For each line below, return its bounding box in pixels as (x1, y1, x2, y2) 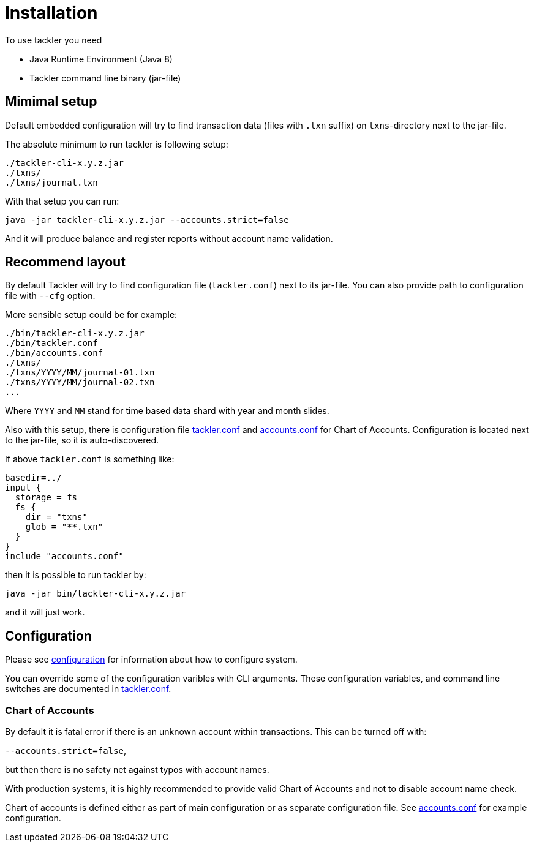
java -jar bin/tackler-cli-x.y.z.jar (5, 589, 186, 599)
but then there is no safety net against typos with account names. (5, 764, 269, 775)
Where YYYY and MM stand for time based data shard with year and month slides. (5, 405, 329, 416)
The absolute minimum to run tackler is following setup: (5, 138, 228, 149)
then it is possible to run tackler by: (5, 570, 146, 581)
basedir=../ (5, 473, 62, 483)
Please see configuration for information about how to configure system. (5, 654, 298, 665)
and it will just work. (5, 607, 85, 618)
